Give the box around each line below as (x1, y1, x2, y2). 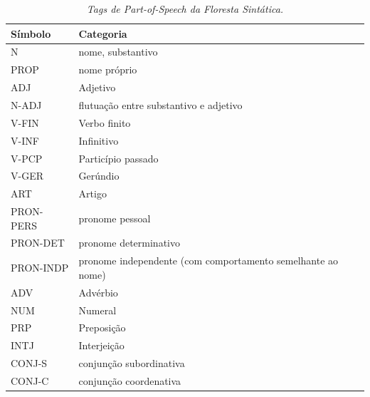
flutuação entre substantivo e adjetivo (78, 97, 243, 112)
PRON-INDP (11, 260, 69, 275)
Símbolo (11, 26, 51, 41)
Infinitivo (78, 133, 119, 148)
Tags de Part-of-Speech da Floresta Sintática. (86, 1, 284, 16)
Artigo (78, 186, 107, 201)
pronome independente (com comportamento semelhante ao (78, 253, 339, 268)
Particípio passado (78, 150, 159, 165)
